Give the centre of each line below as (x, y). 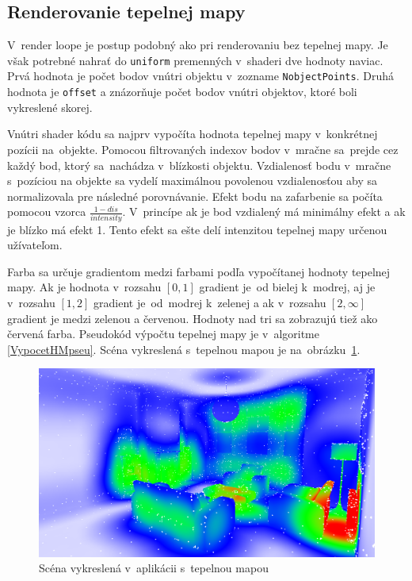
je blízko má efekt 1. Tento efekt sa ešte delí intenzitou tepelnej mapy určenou (197, 229)
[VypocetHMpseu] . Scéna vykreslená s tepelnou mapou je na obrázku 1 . (184, 349)
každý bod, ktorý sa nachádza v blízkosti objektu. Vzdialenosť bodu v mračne (199, 165)
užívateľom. (35, 245)
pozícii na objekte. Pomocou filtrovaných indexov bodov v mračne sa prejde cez (203, 149)
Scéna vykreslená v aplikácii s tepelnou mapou (154, 568)
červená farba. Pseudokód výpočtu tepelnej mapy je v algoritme (163, 334)
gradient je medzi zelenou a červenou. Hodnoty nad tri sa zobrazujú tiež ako (193, 318)
